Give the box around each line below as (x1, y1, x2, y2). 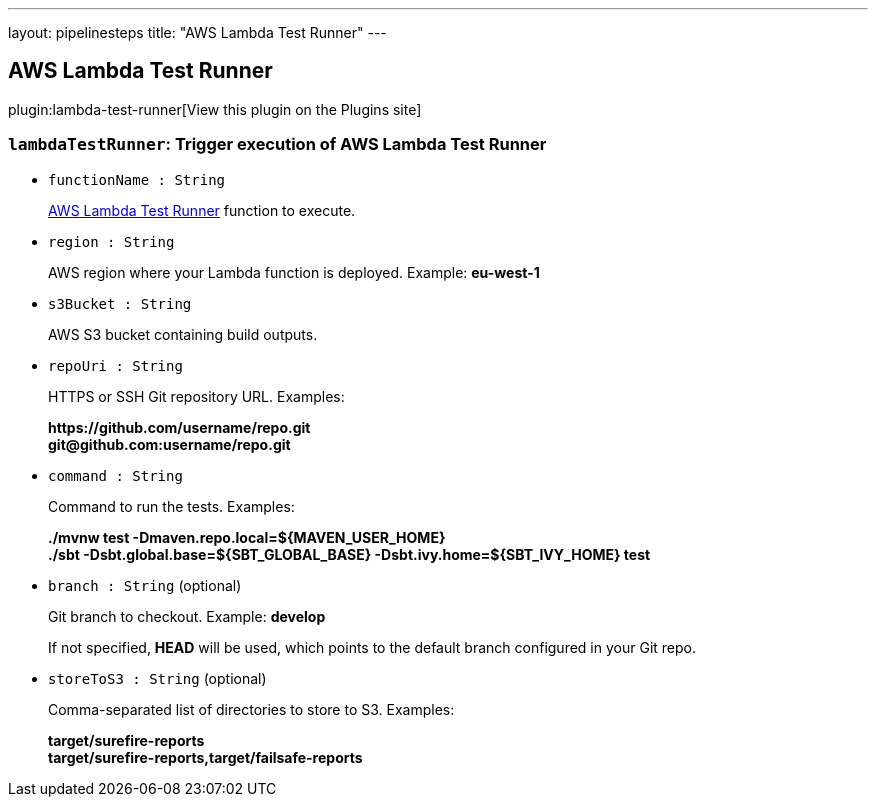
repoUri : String (48, 357, 183, 374)
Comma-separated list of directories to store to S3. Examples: (48, 700, 455, 718)
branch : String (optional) (48, 576, 242, 594)
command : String (48, 467, 183, 484)
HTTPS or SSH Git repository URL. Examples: (48, 387, 345, 405)
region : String (48, 233, 175, 250)
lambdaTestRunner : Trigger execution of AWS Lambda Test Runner (8, 134, 547, 155)
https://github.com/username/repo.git (48, 418, 311, 436)
